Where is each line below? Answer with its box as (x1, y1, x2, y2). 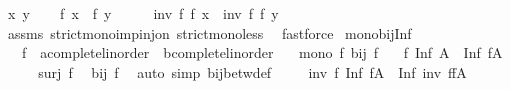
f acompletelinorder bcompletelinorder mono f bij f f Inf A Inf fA (21, 42, 503, 63)
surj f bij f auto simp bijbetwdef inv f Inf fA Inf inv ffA (38, 61, 467, 82)
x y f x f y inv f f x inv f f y (7, 3, 279, 23)
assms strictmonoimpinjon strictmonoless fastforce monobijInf (7, 22, 412, 43)
